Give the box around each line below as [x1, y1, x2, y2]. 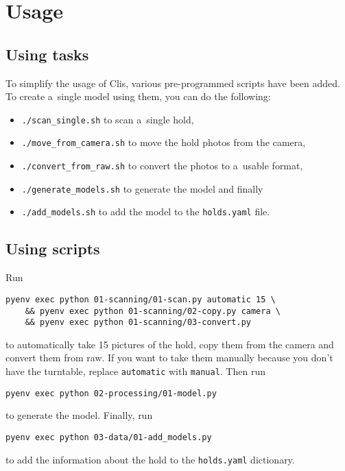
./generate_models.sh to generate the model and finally [21, 181, 263, 195]
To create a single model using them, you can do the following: [5, 89, 271, 104]
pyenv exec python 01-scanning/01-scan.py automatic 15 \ [5, 294, 276, 304]
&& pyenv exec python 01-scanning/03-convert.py [25, 317, 251, 328]
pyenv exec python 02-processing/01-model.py [5, 388, 217, 398]
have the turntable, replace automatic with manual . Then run [5, 364, 265, 378]
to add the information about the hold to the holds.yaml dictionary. [5, 452, 295, 466]
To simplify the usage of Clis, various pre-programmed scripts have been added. [5, 75, 340, 90]
